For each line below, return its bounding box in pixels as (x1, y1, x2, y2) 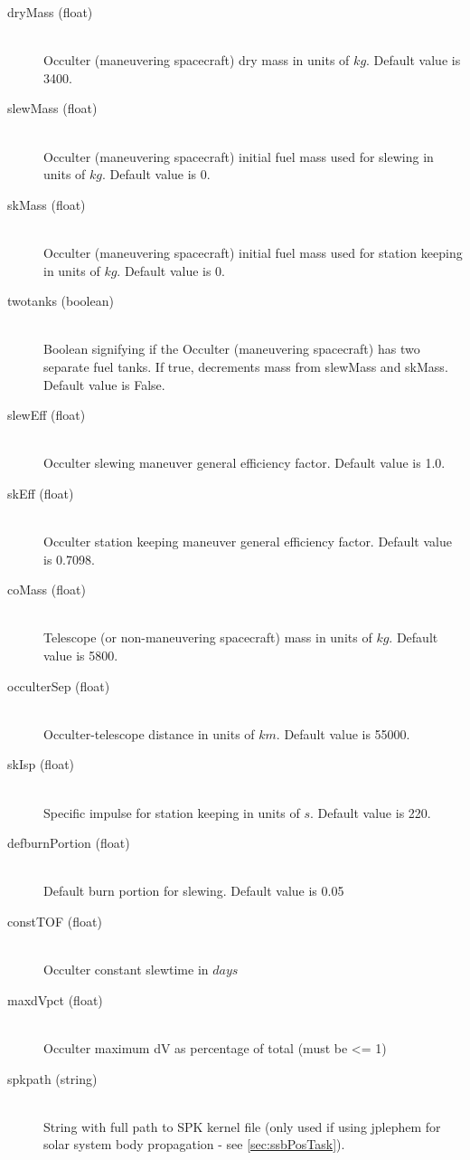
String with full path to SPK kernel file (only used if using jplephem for (43, 1117, 441, 1136)
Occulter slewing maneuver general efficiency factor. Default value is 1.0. (43, 453, 446, 472)
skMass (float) (7, 195, 86, 214)
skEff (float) (7, 483, 74, 502)
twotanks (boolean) (7, 291, 114, 310)
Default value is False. (43, 375, 165, 394)
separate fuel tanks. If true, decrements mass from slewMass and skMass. (43, 357, 448, 376)
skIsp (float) (7, 755, 75, 774)
